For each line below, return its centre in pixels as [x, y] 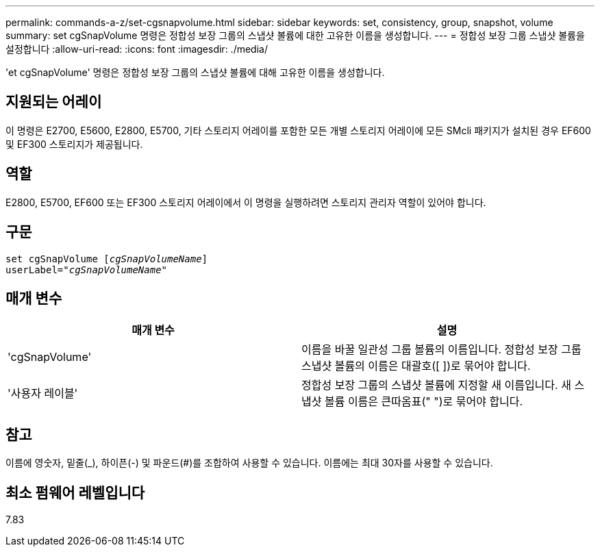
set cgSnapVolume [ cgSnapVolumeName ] [107, 259]
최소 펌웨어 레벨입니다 [75, 492]
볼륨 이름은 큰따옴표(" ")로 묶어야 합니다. [424, 402]
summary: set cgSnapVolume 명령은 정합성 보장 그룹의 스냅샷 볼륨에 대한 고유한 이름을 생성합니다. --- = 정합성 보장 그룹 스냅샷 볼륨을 [295, 35]
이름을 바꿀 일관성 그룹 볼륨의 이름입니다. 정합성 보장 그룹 [441, 350]
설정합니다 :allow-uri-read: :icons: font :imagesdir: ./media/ [137, 49]
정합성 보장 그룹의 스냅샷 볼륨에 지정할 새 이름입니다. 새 [436, 385]
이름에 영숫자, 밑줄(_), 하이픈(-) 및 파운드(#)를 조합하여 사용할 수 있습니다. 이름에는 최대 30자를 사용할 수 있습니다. [249, 463]
